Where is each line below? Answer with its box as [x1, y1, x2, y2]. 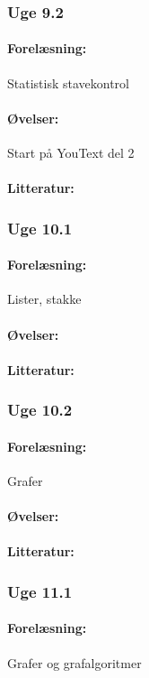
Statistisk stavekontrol [7, 73, 129, 92]
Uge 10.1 [7, 216, 73, 239]
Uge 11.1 [7, 580, 73, 602]
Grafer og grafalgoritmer [7, 653, 142, 672]
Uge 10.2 [7, 399, 73, 421]
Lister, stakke [7, 289, 82, 308]
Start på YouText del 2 [7, 143, 135, 162]
